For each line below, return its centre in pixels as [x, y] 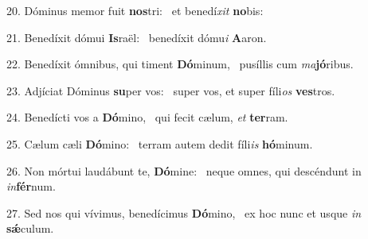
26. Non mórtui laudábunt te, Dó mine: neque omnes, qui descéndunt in [184, 170]
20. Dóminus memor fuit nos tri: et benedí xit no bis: [135, 10]
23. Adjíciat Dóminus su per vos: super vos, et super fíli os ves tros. [171, 90]
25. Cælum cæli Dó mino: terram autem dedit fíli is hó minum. [160, 143]
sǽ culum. [30, 228]
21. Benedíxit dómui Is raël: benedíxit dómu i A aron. [137, 37]
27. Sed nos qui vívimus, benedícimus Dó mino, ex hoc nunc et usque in [184, 212]
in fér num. [31, 186]
